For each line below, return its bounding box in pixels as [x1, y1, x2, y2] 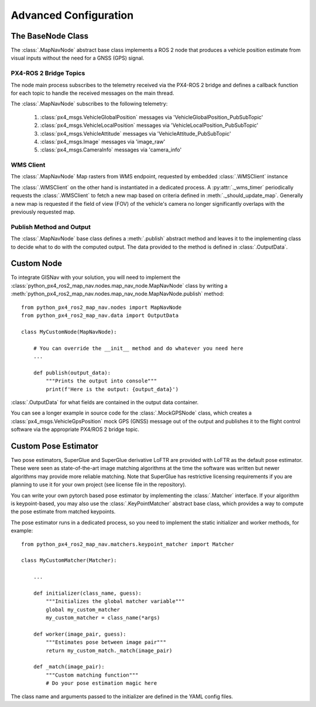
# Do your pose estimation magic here [46, 680, 157, 687]
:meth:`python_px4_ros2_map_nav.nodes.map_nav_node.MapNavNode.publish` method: [11, 290, 225, 298]
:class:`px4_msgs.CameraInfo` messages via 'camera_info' [40, 146, 182, 153]
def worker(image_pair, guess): [33, 630, 126, 637]
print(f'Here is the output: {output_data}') [46, 386, 178, 392]
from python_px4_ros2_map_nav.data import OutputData [21, 312, 178, 319]
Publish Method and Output [11, 223, 91, 231]
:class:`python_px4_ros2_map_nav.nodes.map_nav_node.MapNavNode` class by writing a [11, 282, 228, 289]
